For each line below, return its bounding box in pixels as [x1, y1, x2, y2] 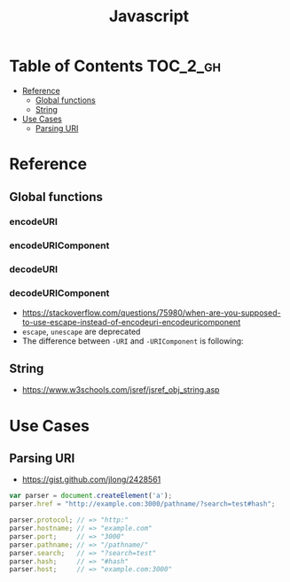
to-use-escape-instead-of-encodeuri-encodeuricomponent [21, 316, 241, 327]
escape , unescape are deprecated [21, 326, 141, 337]
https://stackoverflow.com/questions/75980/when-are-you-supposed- [21, 307, 281, 318]
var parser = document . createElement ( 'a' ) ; [9, 492, 173, 501]
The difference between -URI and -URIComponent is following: [21, 335, 244, 346]
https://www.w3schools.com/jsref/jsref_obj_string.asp [21, 384, 220, 395]
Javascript [108, 6, 190, 27]
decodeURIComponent [9, 287, 110, 299]
